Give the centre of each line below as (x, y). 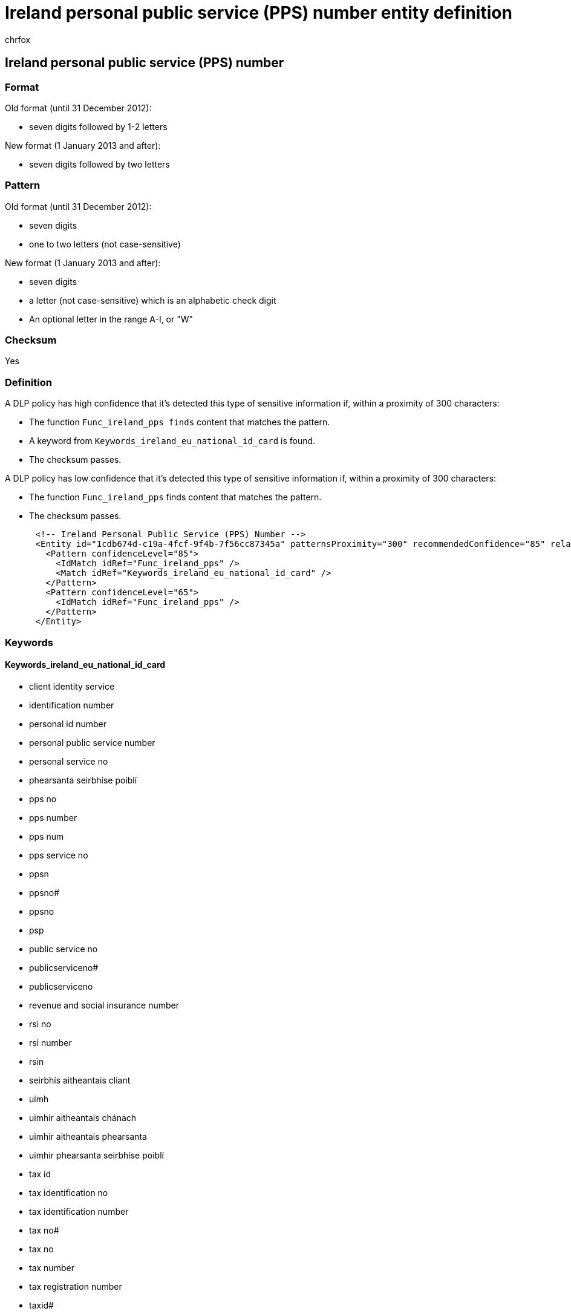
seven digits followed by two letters (100, 164)
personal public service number (92, 742)
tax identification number (79, 1211)
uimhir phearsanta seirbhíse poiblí (96, 1155)
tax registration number (76, 1286)
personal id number (68, 724)
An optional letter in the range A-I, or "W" (111, 319)
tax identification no (69, 1192)
